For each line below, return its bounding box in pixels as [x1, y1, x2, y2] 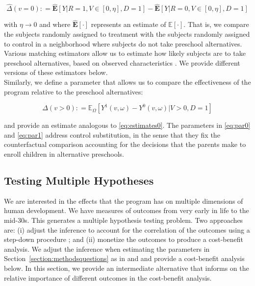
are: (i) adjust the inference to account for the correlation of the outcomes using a [4, 224, 250, 235]
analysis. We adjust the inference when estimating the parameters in [4, 243, 210, 254]
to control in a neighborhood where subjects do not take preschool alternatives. [4, 38, 242, 48]
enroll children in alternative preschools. [4, 148, 124, 159]
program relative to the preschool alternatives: [4, 86, 143, 96]
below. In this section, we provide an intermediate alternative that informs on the [4, 262, 249, 273]
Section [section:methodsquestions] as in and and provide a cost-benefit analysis [4, 253, 245, 263]
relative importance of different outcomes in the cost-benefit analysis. [4, 272, 212, 283]
